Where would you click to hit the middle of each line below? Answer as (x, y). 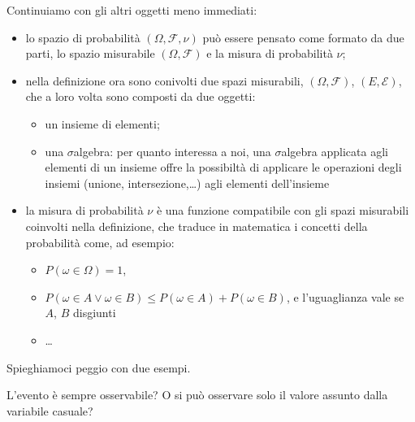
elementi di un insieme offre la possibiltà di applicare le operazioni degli (223, 167)
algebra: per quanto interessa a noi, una (172, 151)
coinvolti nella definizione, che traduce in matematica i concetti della (197, 226)
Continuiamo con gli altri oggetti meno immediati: (132, 10)
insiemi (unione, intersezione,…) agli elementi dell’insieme (187, 183)
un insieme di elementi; (102, 123)
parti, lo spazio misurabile (90, 53)
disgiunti (94, 313)
